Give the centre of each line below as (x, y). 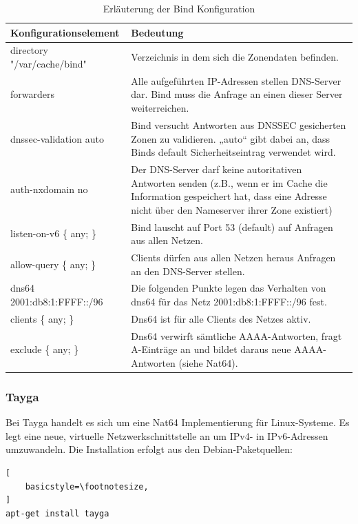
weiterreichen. (160, 108)
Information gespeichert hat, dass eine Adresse (229, 196)
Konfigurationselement (65, 32)
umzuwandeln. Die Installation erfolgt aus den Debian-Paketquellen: (149, 449)
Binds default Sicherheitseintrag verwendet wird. (233, 152)
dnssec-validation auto (57, 138)
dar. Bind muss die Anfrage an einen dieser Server (237, 94)
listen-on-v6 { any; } (53, 233)
